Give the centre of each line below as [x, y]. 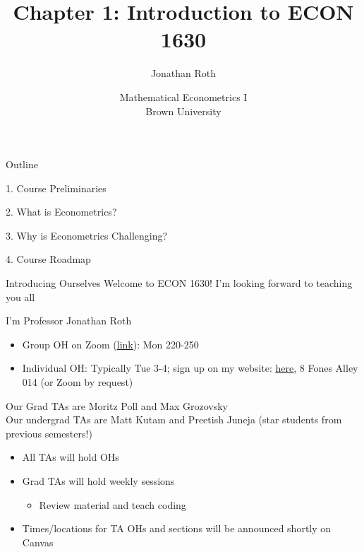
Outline [22, 164]
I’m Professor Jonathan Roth [69, 321]
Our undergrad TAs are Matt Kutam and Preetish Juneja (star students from [174, 419]
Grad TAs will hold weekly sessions [98, 481]
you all [20, 296]
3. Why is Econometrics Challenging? [87, 235]
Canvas [38, 542]
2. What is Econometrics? [61, 212]
